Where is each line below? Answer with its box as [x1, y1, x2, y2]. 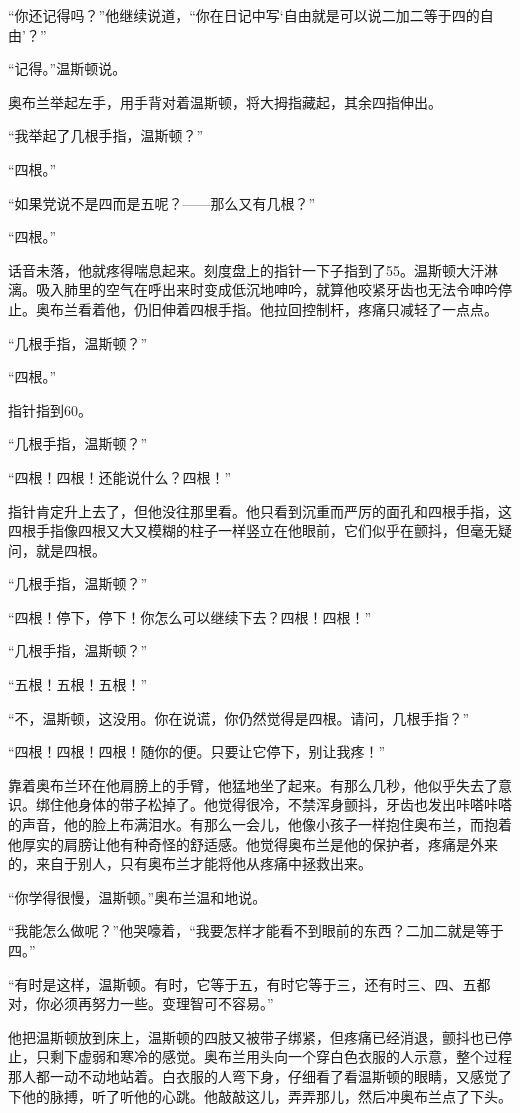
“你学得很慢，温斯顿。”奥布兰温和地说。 [8, 886, 267, 907]
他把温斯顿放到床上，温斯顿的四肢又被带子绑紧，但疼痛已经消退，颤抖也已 [8, 1026, 498, 1047]
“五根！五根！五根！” [8, 674, 148, 695]
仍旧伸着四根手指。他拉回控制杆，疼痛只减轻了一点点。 [133, 298, 498, 319]
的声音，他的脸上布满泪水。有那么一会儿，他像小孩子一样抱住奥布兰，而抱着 [8, 814, 512, 835]
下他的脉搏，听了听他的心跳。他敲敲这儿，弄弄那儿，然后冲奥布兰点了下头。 [8, 1085, 512, 1106]
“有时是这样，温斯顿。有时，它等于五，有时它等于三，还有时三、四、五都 [8, 973, 491, 994]
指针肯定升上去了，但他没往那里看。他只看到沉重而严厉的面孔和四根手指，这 [8, 500, 512, 521]
